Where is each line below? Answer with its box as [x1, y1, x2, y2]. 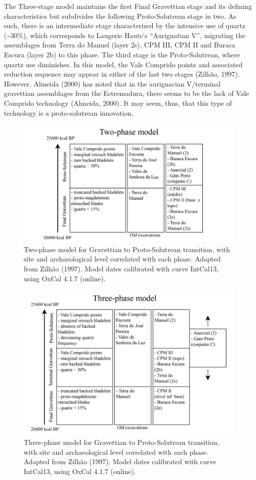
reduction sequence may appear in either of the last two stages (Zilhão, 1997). [4, 69, 240, 79]
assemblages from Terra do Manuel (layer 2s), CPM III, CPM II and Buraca [4, 40, 236, 50]
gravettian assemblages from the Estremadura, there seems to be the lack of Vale [4, 88, 249, 98]
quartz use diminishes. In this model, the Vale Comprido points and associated [4, 59, 243, 69]
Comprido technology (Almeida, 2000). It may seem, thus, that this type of [4, 97, 232, 108]
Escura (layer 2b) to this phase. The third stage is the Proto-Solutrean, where [4, 49, 240, 59]
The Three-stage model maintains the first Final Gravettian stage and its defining [4, 1, 252, 11]
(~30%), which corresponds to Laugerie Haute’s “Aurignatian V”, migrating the [4, 30, 246, 40]
